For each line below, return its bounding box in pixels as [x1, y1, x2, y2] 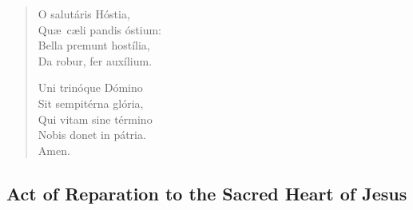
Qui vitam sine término [38, 110, 153, 127]
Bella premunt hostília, [38, 37, 150, 53]
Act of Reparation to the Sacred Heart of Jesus [6, 180, 407, 205]
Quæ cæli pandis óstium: [38, 21, 161, 38]
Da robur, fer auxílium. [38, 52, 153, 69]
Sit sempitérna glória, [38, 94, 144, 111]
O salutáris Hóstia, [38, 6, 130, 22]
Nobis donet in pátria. [38, 126, 146, 143]
